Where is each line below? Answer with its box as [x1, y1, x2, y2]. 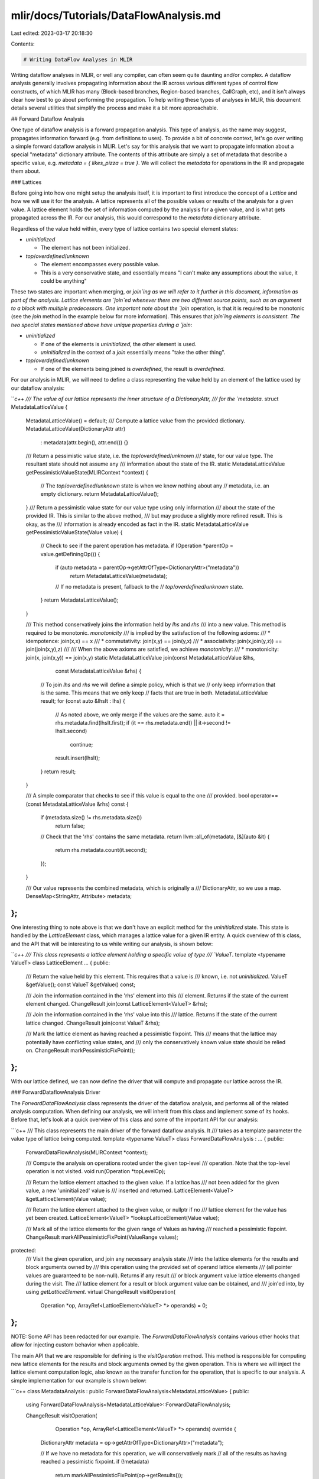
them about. [11, 167, 41, 175]
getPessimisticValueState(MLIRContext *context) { [25, 469, 149, 476]
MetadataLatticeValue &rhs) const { [42, 800, 129, 808]
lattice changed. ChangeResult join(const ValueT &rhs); [25, 1019, 160, 1026]
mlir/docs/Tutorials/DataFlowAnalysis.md [11, 9, 221, 22]
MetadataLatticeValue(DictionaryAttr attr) [25, 425, 126, 432]
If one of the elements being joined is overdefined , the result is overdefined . [40, 365, 225, 372]
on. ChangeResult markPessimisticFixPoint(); [25, 1047, 135, 1054]
